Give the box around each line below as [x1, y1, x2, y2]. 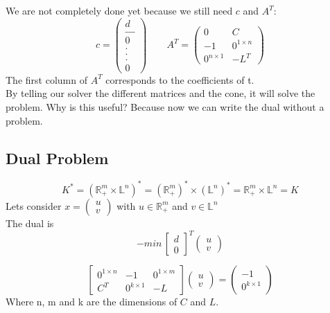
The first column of [6, 72, 87, 87]
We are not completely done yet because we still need [6, 3, 233, 17]
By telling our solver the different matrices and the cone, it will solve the [6, 86, 315, 100]
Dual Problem [6, 147, 109, 168]
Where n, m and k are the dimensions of [6, 294, 177, 309]
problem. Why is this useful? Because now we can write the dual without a [6, 100, 324, 114]
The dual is [6, 215, 54, 230]
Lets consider [6, 198, 62, 213]
